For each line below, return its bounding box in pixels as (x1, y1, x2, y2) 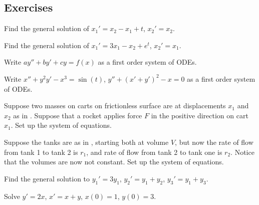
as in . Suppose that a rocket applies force (13, 110, 142, 120)
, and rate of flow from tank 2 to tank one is (86, 146, 222, 157)
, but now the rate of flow (175, 136, 253, 147)
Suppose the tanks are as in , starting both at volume (4, 136, 169, 147)
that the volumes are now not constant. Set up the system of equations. (4, 156, 224, 167)
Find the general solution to (4, 173, 90, 183)
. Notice (230, 146, 254, 157)
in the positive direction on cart (151, 110, 248, 120)
